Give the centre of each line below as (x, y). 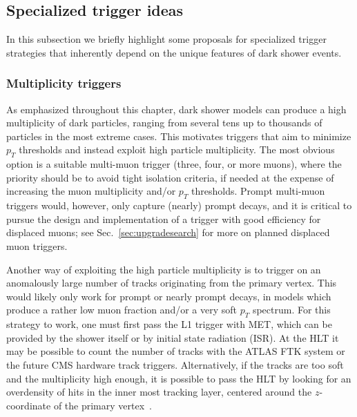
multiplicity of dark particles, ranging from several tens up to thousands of (164, 123)
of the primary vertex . (103, 405)
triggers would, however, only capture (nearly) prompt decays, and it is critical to (179, 205)
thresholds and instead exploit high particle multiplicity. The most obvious (177, 149)
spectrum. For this (291, 310)
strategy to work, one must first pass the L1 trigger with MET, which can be (169, 324)
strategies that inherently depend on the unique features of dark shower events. (174, 52)
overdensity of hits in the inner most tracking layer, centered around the (159, 392)
